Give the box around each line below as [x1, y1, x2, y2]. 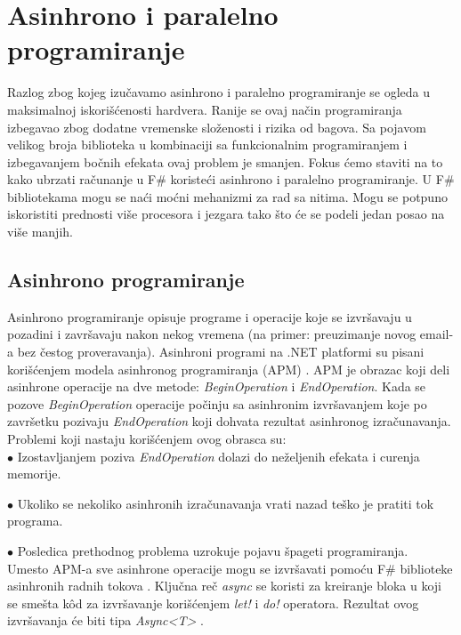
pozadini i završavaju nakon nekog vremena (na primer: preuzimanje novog [7, 325, 417, 343]
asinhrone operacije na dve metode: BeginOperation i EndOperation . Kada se [7, 377, 426, 396]
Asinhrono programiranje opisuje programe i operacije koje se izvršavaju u [7, 307, 412, 326]
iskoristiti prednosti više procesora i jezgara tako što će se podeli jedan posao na [7, 205, 445, 223]
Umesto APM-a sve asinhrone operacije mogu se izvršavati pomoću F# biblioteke [7, 559, 453, 577]
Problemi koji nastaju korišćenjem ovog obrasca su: [7, 430, 287, 448]
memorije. [7, 464, 61, 483]
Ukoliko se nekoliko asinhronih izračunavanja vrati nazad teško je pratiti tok [17, 494, 434, 512]
